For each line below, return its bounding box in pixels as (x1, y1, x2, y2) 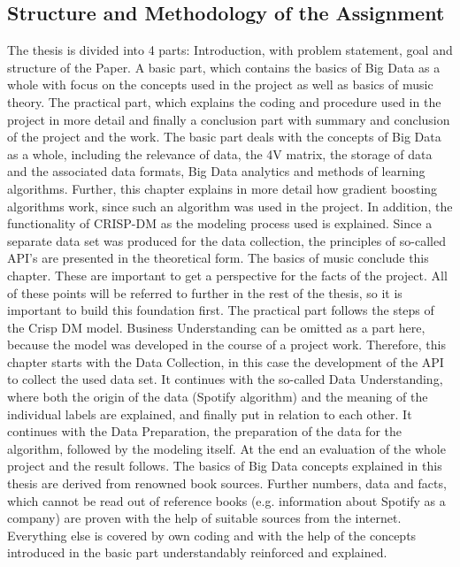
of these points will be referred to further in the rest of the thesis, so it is (7, 283, 402, 302)
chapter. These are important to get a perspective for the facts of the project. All (7, 265, 448, 284)
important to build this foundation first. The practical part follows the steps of (7, 301, 434, 319)
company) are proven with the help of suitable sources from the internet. (7, 509, 402, 527)
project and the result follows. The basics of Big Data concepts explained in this (7, 456, 442, 475)
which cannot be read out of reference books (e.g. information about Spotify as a (7, 491, 446, 510)
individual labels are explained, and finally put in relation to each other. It (7, 404, 412, 423)
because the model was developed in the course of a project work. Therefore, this (7, 335, 446, 354)
